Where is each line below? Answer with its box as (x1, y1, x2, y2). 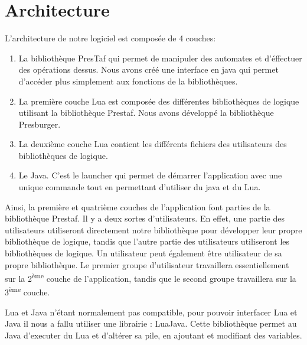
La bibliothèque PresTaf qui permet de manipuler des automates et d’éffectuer (18, 51, 302, 64)
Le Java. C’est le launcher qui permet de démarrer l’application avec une (18, 169, 282, 181)
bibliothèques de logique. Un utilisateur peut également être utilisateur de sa (5, 247, 282, 259)
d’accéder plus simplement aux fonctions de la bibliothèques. (18, 74, 238, 87)
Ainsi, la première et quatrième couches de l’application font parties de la (5, 200, 270, 213)
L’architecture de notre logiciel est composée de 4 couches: (5, 32, 216, 44)
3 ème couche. (5, 284, 50, 298)
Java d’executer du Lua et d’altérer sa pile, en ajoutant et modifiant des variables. (5, 328, 302, 341)
